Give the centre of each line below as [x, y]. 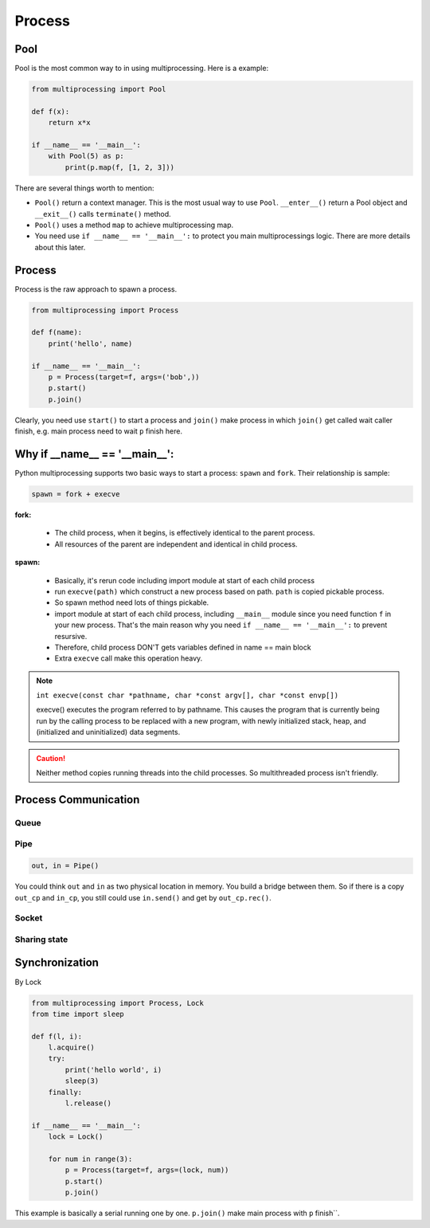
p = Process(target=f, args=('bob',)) [124, 377]
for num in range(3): [90, 1159]
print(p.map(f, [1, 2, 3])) [120, 167]
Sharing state [41, 939]
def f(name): [57, 332]
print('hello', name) [90, 343]
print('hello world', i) [113, 1069]
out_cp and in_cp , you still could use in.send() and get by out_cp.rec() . [143, 897]
